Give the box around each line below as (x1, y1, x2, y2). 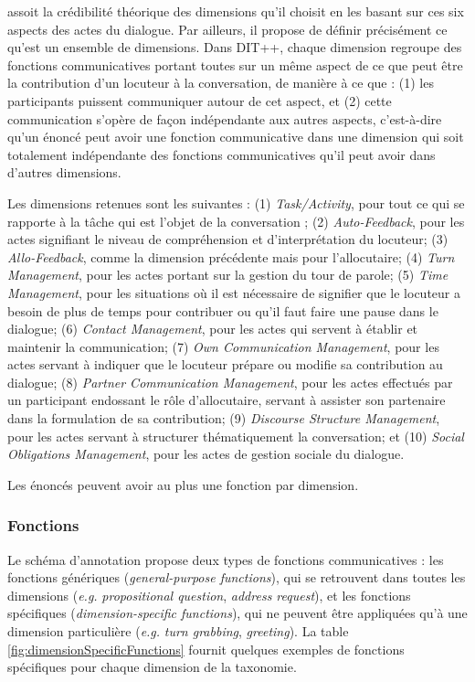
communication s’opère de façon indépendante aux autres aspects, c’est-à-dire (7, 109, 442, 128)
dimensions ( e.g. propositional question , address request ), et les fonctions (7, 585, 411, 604)
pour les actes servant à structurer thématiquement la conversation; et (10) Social (7, 426, 464, 445)
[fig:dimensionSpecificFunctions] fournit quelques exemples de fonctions (7, 639, 405, 658)
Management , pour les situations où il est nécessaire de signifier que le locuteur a (7, 282, 460, 302)
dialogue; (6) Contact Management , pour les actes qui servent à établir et (7, 319, 418, 338)
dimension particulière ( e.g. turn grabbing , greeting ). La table (7, 622, 349, 641)
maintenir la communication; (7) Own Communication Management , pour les (7, 336, 439, 356)
